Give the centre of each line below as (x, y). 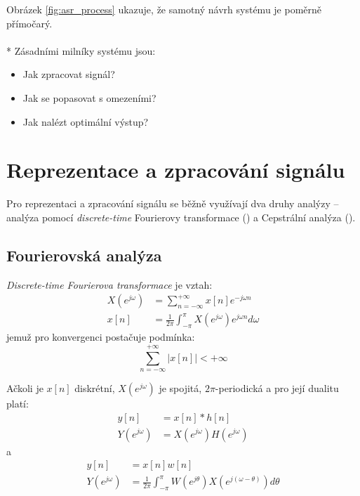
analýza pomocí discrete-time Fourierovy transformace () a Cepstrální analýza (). (181, 217)
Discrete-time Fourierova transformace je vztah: (109, 284)
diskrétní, (95, 387)
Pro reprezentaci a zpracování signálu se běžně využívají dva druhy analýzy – (173, 203)
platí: (18, 403)
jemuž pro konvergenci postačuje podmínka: (101, 337)
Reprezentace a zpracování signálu (176, 170)
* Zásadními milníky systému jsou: (81, 50)
